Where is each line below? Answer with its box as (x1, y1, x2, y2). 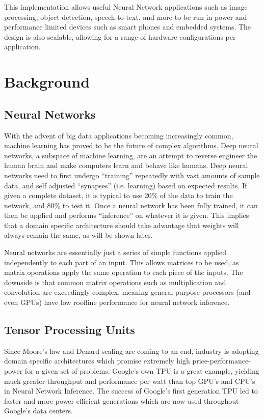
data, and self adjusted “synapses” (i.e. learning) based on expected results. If (4, 180, 247, 190)
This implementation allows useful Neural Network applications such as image (4, 2, 248, 12)
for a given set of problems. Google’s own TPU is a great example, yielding (24, 366, 259, 376)
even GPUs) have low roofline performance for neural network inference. (4, 297, 230, 308)
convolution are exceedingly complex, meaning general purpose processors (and (4, 287, 251, 297)
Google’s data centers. (4, 405, 73, 416)
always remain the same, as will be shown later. (4, 230, 153, 240)
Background (4, 71, 90, 92)
